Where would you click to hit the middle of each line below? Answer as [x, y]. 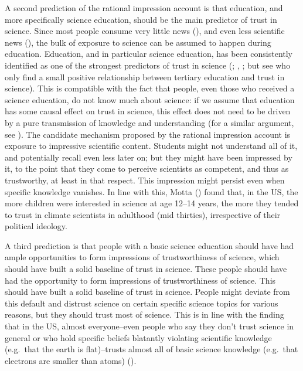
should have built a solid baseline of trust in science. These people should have [146, 269]
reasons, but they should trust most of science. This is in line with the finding [144, 314]
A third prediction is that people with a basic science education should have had [149, 245]
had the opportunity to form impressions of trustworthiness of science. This [140, 280]
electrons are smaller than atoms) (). [71, 360]
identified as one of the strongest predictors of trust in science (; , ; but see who [148, 65]
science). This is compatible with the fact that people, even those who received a [150, 88]
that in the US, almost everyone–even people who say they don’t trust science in [149, 326]
